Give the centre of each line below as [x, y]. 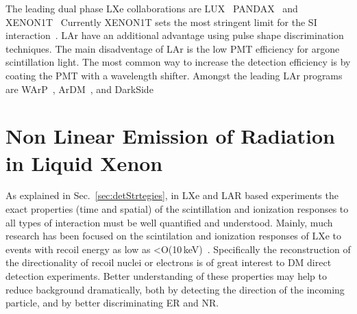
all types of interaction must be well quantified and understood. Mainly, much [169, 222]
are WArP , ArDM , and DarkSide [79, 89]
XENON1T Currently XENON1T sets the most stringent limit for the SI [161, 22]
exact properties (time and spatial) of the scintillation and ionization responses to [177, 209]
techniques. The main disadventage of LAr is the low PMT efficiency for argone [173, 48]
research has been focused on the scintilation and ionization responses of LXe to [174, 236]
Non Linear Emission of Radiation [170, 136]
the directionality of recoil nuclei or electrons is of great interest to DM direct [169, 262]
